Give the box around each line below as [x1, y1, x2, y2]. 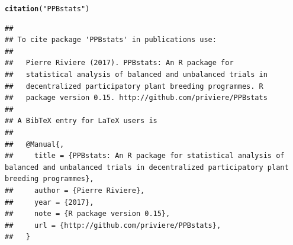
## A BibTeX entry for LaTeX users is [5, 117, 157, 125]
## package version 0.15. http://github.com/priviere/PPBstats [5, 94, 268, 102]
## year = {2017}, [5, 198, 94, 207]
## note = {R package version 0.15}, [5, 209, 170, 218]
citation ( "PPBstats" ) [5, 5, 90, 13]
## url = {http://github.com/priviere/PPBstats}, [5, 221, 221, 230]
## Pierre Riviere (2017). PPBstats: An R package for [5, 59, 234, 67]
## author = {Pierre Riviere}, [5, 186, 145, 195]
